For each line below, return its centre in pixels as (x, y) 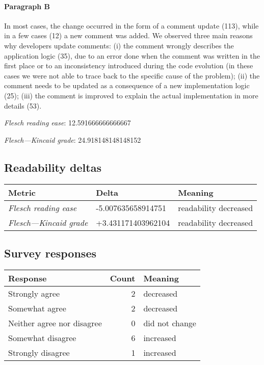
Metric (22, 192)
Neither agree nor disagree (55, 323)
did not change (170, 323)
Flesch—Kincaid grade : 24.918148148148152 (73, 139)
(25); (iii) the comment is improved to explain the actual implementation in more (131, 95)
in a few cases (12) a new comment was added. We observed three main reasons (128, 35)
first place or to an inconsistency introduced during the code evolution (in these (129, 66)
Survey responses (50, 253)
